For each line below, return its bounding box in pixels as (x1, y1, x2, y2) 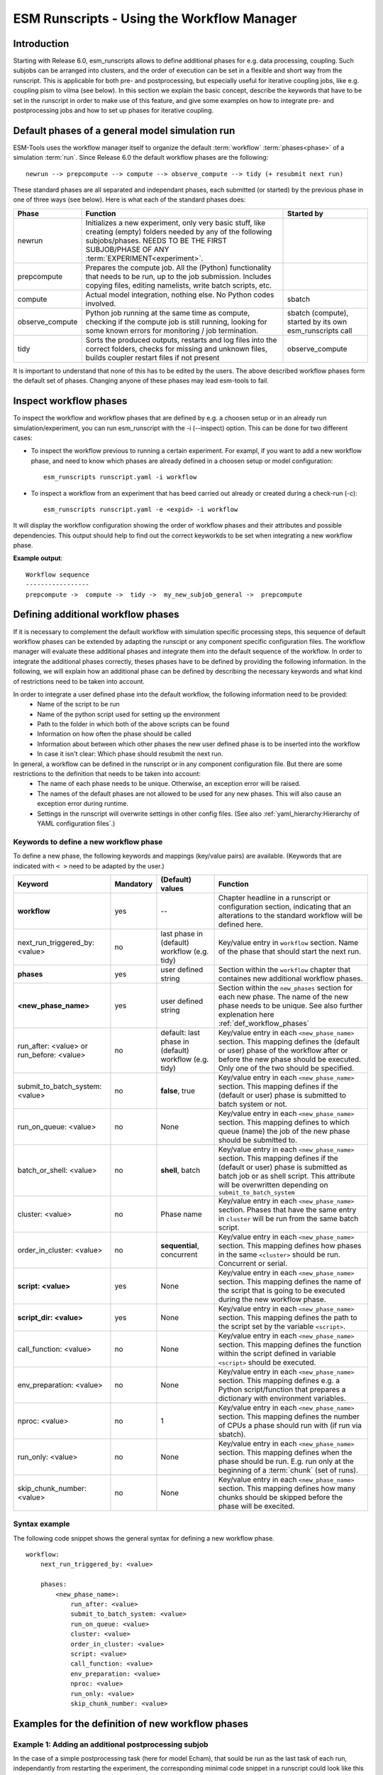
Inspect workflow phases (13, 395, 128, 408)
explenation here (218, 1009, 274, 1019)
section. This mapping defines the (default (218, 1037, 360, 1047)
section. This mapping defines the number (218, 1411, 360, 1421)
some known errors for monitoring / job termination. (85, 325, 259, 335)
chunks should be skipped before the (218, 1492, 343, 1502)
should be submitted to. (218, 1135, 298, 1145)
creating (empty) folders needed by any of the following (85, 226, 272, 236)
